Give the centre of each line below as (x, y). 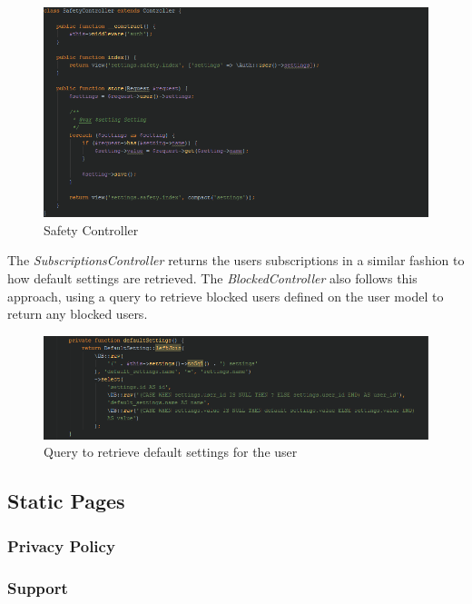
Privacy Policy (61, 545)
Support (38, 587)
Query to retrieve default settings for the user (171, 452)
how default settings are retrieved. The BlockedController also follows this (212, 277)
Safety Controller (91, 229)
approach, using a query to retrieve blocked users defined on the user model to (226, 296)
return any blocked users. (78, 314)
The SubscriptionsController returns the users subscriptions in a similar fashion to (236, 260)
